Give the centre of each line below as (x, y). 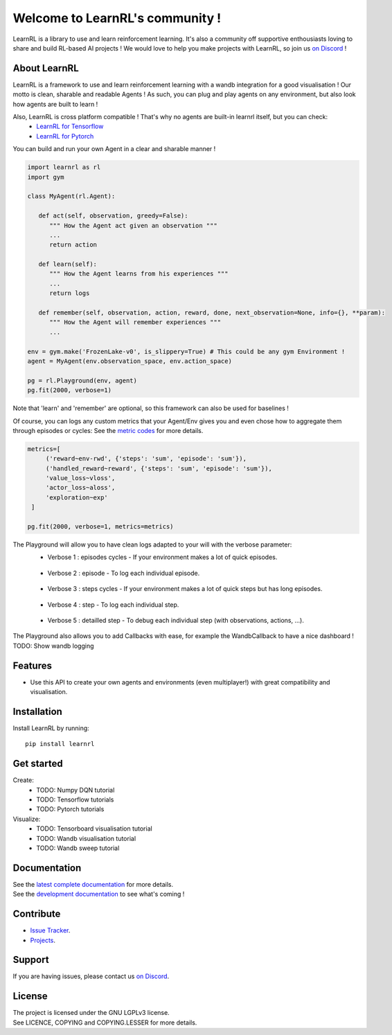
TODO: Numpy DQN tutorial (75, 790)
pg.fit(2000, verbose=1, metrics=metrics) (100, 527)
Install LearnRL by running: (51, 728)
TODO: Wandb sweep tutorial (78, 848)
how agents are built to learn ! (55, 104)
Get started (38, 764)
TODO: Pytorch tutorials (70, 809)
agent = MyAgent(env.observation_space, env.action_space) (130, 361)
